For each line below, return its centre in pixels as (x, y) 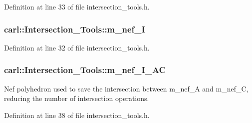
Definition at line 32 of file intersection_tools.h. (77, 47)
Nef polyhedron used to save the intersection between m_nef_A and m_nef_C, (126, 88)
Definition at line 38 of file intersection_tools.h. (77, 115)
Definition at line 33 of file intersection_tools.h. (77, 6)
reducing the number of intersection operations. (77, 98)
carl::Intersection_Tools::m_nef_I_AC (85, 70)
